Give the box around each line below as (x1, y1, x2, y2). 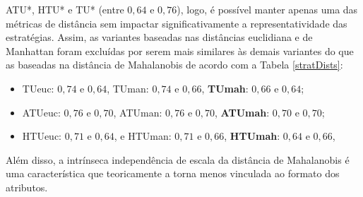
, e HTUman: (114, 129, 172, 143)
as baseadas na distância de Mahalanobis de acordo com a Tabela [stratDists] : (6, 57, 343, 72)
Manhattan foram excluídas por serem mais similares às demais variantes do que (6, 43, 354, 58)
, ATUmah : (215, 105, 270, 119)
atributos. (6, 179, 48, 194)
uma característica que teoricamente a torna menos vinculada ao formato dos (6, 166, 340, 181)
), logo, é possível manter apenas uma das (177, 2, 358, 16)
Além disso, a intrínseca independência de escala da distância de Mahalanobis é (6, 152, 350, 167)
